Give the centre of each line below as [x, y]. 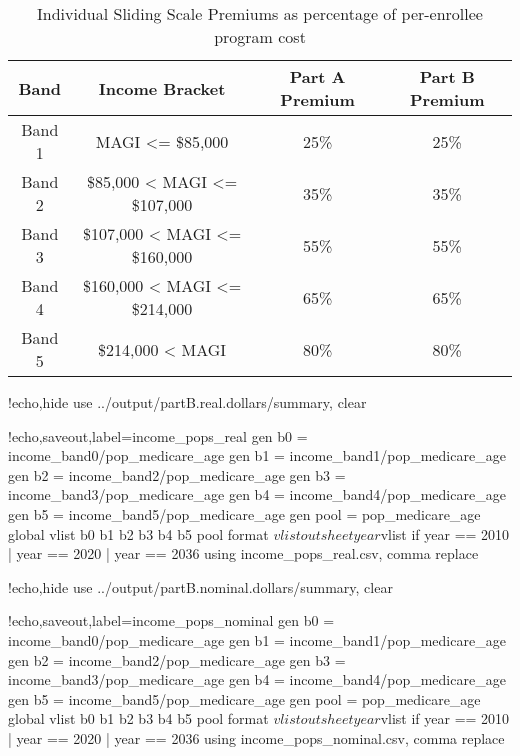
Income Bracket [162, 88]
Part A [317, 76]
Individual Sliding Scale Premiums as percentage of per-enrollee [260, 13]
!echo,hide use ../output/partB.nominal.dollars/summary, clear [200, 586]
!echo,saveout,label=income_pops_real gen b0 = [158, 435]
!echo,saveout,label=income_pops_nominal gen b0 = [171, 620]
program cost [260, 36]
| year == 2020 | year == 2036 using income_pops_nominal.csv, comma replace [256, 737]
